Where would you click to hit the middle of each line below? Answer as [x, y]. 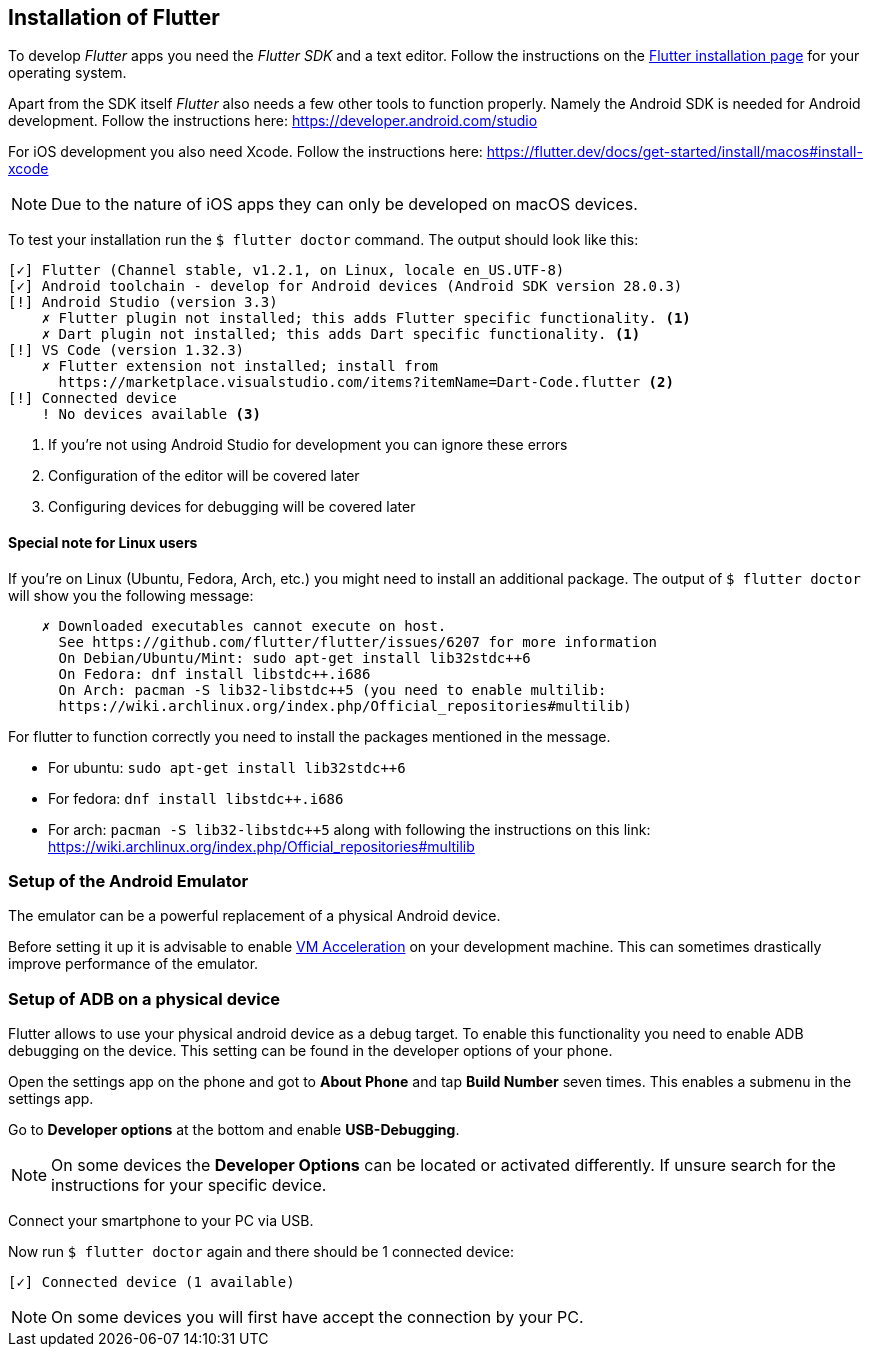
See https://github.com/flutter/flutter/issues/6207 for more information [358, 641]
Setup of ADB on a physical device [144, 998]
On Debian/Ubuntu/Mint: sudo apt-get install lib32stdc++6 [294, 657]
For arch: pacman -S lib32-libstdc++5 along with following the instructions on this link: [349, 829]
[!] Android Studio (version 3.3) [143, 302]
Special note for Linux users [103, 543]
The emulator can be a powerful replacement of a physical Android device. [254, 916]
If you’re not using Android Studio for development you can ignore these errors [308, 445]
